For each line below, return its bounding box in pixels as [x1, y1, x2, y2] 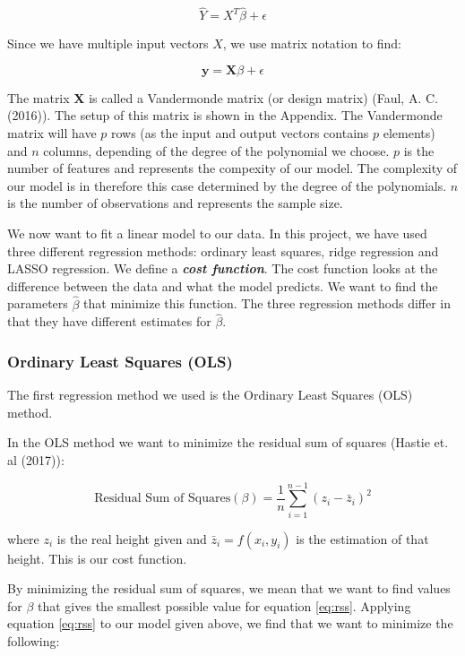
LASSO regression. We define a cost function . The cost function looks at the [7, 259, 438, 278]
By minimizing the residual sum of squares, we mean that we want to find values [7, 579, 451, 598]
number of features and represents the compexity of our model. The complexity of [7, 159, 458, 177]
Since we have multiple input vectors [7, 34, 209, 53]
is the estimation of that [296, 529, 429, 548]
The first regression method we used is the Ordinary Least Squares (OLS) [7, 385, 413, 404]
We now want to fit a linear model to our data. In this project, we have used [7, 223, 427, 242]
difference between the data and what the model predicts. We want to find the [7, 276, 438, 295]
